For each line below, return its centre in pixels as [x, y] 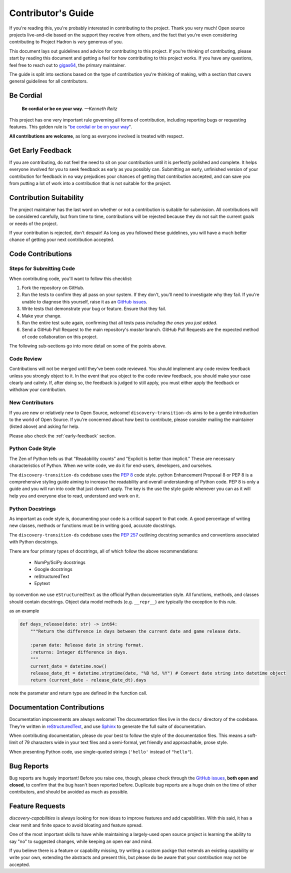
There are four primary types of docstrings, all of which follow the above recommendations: [104, 551]
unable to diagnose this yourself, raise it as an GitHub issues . [84, 301]
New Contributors [31, 402]
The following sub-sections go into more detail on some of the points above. [88, 346]
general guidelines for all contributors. [48, 81]
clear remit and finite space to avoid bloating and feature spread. [76, 825]
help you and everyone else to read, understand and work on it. [74, 495]
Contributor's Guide [52, 13]
